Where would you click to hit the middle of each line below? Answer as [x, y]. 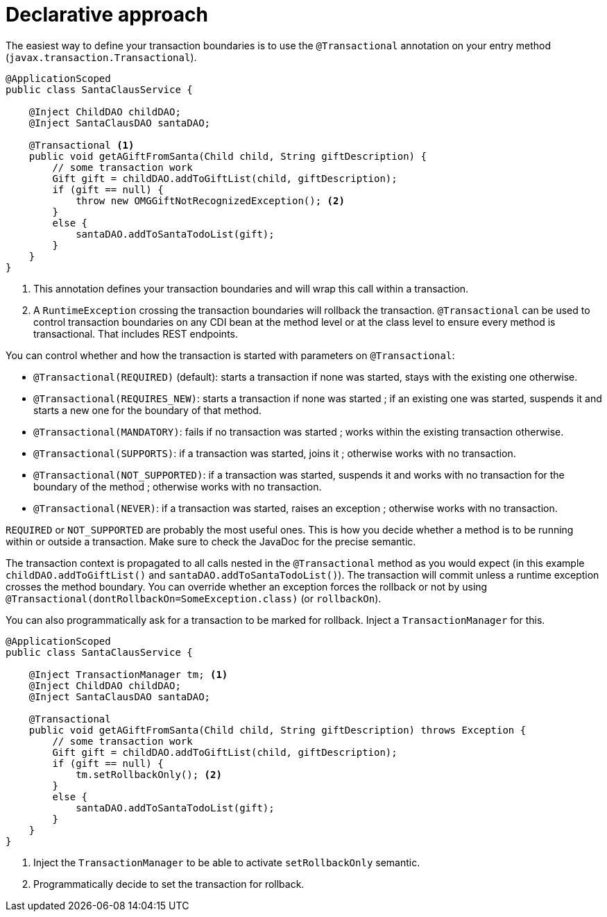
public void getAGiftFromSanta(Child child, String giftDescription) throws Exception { [277, 730]
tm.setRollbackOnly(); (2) [149, 774]
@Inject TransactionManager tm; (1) [128, 674]
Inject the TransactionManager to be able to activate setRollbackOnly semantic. [227, 862]
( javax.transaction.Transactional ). [101, 57]
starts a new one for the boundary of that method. [147, 410]
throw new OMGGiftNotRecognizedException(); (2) [210, 200]
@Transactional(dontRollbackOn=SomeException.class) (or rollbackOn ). [194, 598]
